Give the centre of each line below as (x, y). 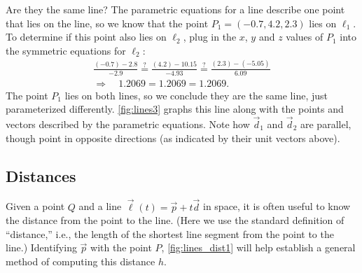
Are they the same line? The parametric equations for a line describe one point (175, 9)
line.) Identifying (41, 247)
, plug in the (210, 37)
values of (305, 37)
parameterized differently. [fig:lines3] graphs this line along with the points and (175, 109)
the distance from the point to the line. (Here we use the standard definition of (175, 220)
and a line (100, 206)
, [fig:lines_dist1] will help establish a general (258, 247)
